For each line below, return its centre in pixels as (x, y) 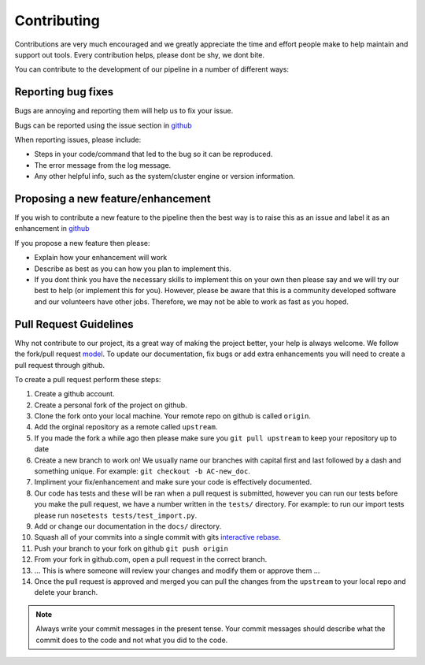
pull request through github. (60, 365)
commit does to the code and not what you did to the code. (132, 640)
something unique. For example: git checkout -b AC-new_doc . (142, 471)
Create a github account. (74, 394)
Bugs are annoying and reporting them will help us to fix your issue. (124, 111)
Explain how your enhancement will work (101, 258)
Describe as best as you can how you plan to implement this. (133, 269)
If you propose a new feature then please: (82, 243)
